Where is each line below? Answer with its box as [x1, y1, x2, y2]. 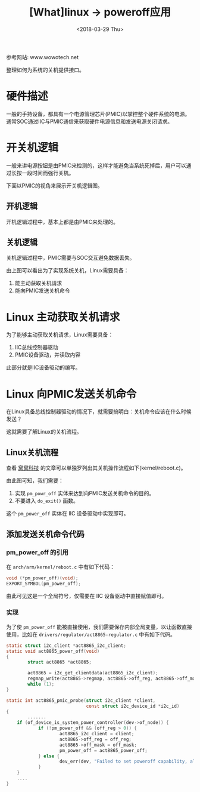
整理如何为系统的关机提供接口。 [6, 66, 85, 73]
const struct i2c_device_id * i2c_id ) [86, 703, 180, 709]
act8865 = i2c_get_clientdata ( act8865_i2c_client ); [27, 670, 159, 676]
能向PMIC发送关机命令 [14, 287, 70, 294]
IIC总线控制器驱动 [14, 344, 58, 351]
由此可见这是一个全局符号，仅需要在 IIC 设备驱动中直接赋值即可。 [6, 592, 167, 599]
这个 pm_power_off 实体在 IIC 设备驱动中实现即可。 [6, 510, 129, 517]
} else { [37, 753, 60, 759]
